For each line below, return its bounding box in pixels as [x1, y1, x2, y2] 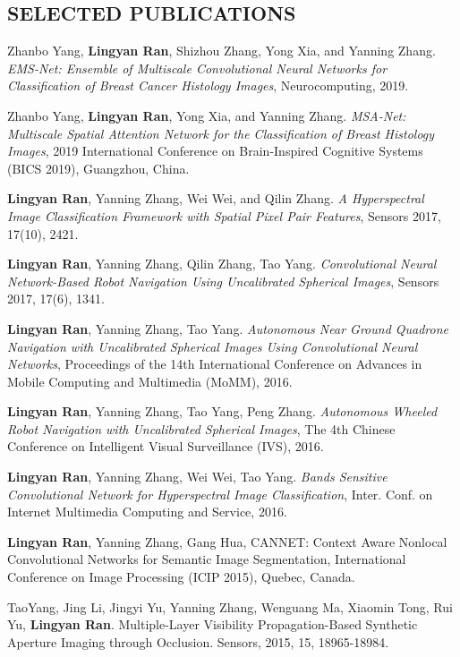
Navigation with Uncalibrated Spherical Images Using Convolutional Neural [7, 337, 418, 355]
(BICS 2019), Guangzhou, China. [7, 158, 190, 177]
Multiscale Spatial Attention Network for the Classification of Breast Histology [7, 124, 435, 142]
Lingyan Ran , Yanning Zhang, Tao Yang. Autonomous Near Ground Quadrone [7, 319, 449, 337]
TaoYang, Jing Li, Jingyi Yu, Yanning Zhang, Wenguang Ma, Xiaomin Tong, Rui [7, 597, 453, 616]
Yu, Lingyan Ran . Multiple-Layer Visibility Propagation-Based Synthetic [7, 615, 418, 634]
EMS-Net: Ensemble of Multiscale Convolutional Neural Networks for [7, 58, 388, 77]
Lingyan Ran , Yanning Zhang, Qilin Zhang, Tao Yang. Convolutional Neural [7, 254, 437, 273]
